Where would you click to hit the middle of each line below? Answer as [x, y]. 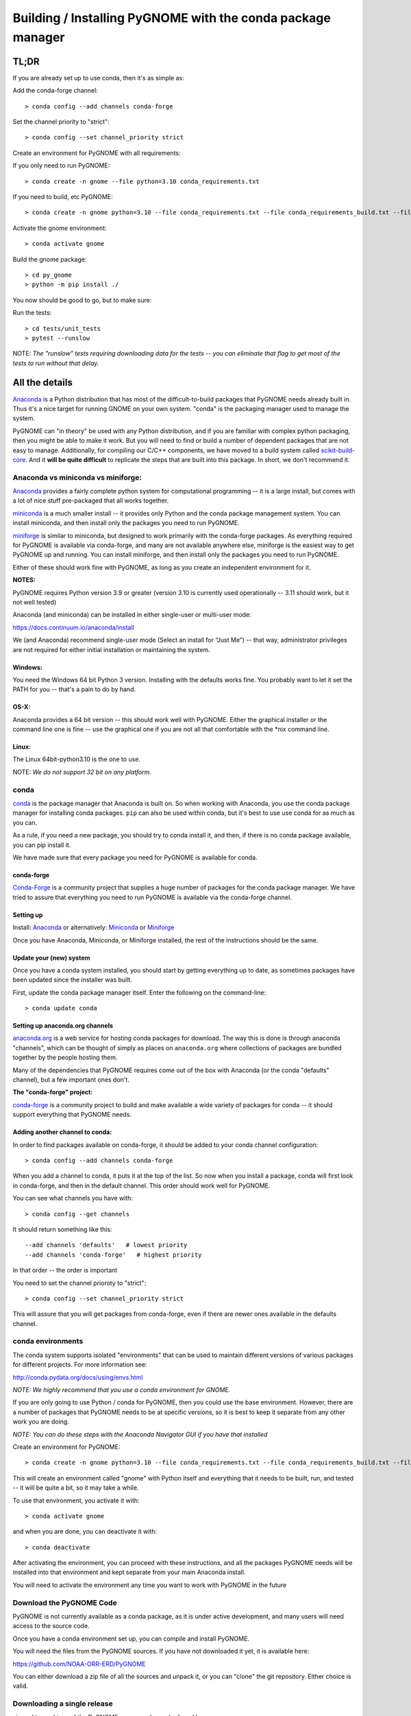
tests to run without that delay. [56, 363]
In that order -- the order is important [65, 1271]
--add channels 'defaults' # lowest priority [106, 1245]
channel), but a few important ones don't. [71, 1080]
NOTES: [24, 580]
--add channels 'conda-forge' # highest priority [113, 1255]
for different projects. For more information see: [80, 1365]
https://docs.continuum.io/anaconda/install [73, 627]
